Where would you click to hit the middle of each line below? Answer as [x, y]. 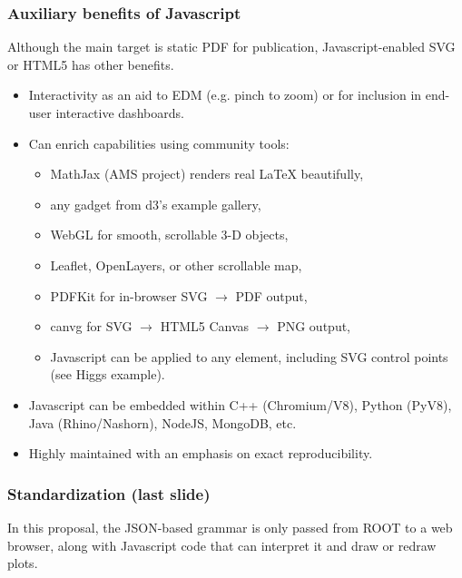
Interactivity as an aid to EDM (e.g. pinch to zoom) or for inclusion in [225, 95]
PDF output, [271, 295]
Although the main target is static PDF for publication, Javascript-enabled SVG [231, 47]
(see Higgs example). [108, 374]
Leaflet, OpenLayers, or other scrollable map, [176, 265]
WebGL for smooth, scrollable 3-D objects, [169, 235]
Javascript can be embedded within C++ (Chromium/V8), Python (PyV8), [240, 404]
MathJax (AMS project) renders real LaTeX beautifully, [207, 174]
